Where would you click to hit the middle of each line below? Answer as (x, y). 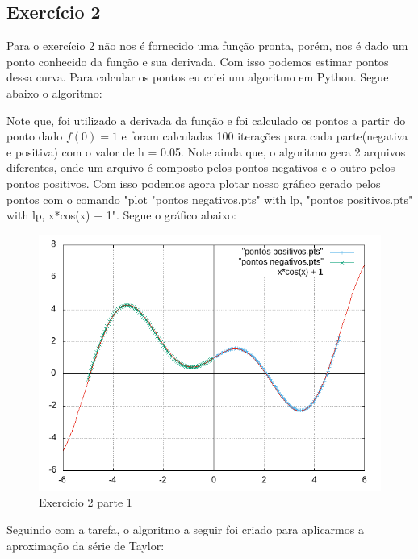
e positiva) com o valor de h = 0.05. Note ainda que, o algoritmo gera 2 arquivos (206, 151)
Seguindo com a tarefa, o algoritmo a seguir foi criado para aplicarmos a (185, 529)
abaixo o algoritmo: (54, 92)
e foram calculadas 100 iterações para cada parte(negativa (265, 136)
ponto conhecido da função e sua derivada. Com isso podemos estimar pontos (198, 61)
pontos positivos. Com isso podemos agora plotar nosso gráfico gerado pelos (194, 183)
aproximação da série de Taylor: (86, 545)
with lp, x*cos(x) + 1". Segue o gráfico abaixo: (121, 215)
